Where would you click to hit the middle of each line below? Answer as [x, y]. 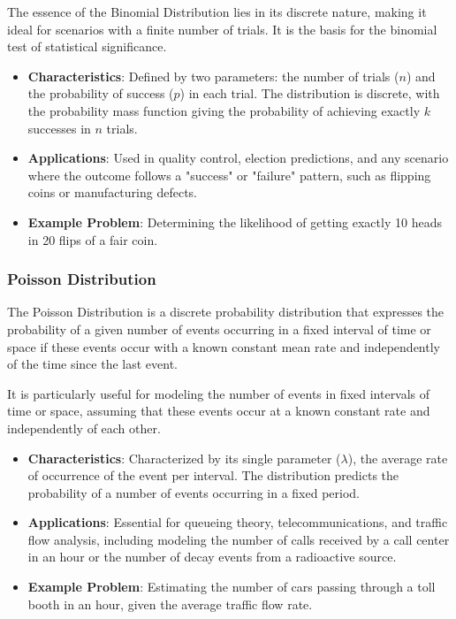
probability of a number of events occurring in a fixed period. [194, 492]
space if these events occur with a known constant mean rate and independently [224, 346]
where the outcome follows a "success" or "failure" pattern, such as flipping [229, 175]
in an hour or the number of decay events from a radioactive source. [212, 557]
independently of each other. [84, 428]
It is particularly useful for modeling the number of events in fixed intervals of [219, 393]
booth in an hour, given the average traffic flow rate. [170, 604]
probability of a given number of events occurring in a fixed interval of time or [219, 329]
